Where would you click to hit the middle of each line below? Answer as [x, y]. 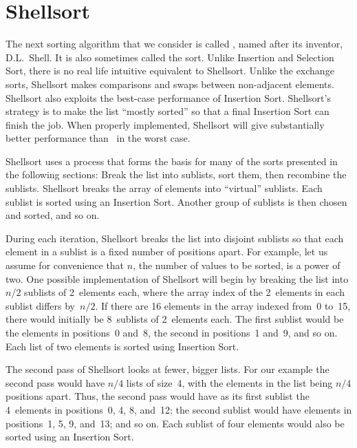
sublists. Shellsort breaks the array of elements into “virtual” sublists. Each [164, 188]
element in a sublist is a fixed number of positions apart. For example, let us [167, 252]
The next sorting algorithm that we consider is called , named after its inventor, [174, 44]
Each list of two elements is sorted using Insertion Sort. [122, 346]
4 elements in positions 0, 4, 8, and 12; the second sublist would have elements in [179, 409]
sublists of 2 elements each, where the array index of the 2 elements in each [185, 292]
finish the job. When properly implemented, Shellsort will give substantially [165, 124]
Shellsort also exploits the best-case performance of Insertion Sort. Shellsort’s [168, 97]
